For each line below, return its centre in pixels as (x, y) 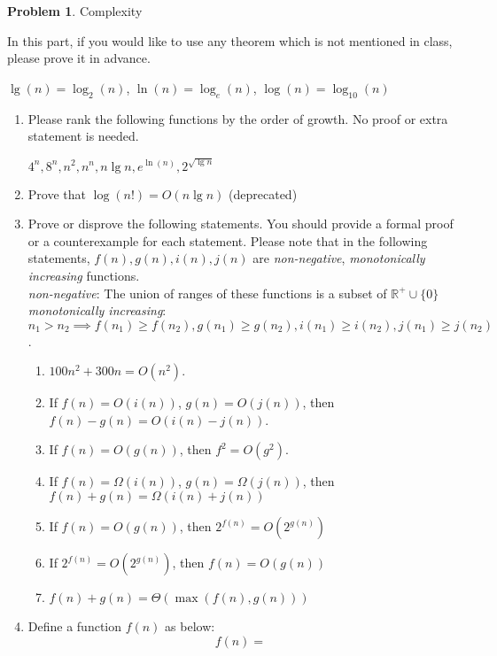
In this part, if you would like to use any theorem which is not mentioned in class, (230, 40)
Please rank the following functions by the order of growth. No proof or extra (238, 118)
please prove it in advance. (79, 58)
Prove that (57, 193)
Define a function (75, 626)
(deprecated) (263, 193)
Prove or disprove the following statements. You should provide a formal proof (241, 224)
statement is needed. (83, 136)
